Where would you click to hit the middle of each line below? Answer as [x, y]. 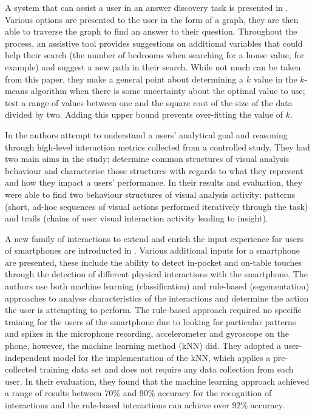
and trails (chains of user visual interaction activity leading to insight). [137, 218]
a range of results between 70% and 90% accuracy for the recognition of [138, 393]
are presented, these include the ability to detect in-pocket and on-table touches [154, 262]
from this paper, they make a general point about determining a [124, 79]
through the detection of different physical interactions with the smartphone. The [156, 274]
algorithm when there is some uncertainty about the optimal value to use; [168, 91]
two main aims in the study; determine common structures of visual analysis [147, 159]
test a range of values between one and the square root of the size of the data [149, 102]
